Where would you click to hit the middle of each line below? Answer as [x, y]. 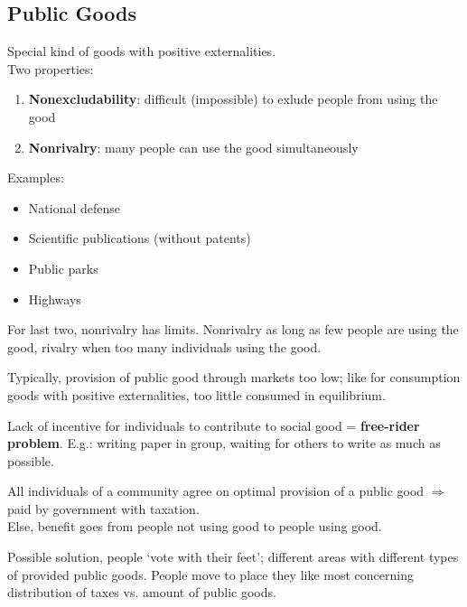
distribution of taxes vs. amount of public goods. [142, 592]
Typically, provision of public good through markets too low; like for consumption [234, 377]
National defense [74, 207]
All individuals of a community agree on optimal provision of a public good [216, 491]
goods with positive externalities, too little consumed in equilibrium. [196, 394]
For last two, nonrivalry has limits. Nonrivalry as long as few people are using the [233, 329]
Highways [55, 299]
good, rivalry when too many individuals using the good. [164, 346]
